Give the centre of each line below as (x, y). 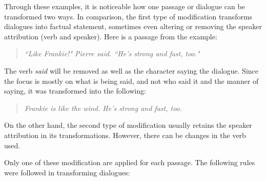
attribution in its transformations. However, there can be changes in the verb (125, 135)
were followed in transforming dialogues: (67, 172)
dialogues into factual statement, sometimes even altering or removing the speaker (133, 26)
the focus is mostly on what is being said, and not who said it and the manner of (131, 81)
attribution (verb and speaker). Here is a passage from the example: (111, 36)
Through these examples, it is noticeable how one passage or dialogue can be (125, 6)
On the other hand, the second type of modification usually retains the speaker (128, 125)
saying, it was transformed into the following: (75, 91)
